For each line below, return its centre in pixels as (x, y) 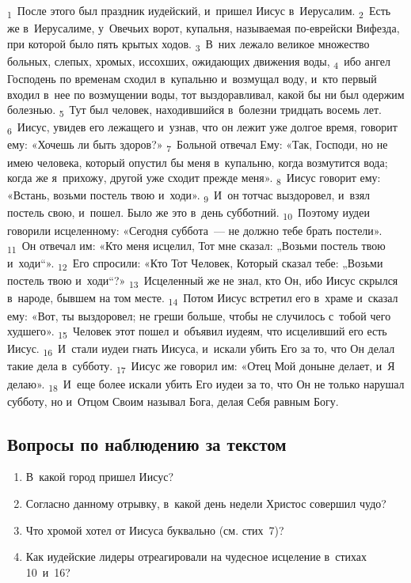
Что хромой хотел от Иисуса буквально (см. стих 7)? (155, 530)
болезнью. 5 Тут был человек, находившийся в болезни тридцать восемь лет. (194, 110)
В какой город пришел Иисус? (100, 477)
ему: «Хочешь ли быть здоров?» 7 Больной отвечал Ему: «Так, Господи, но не (198, 146)
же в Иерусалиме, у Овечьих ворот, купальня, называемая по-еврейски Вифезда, (204, 28)
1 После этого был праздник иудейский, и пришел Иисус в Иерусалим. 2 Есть (199, 11)
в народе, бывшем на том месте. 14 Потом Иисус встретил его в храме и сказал (203, 299)
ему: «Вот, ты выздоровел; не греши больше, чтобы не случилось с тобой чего (199, 315)
